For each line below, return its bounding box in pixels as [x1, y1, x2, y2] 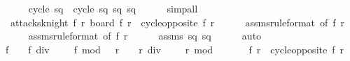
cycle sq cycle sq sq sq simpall [28, 1, 198, 15]
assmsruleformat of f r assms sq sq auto [28, 28, 262, 43]
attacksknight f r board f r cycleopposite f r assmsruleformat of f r [10, 15, 345, 29]
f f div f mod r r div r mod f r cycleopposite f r [5, 42, 344, 56]
